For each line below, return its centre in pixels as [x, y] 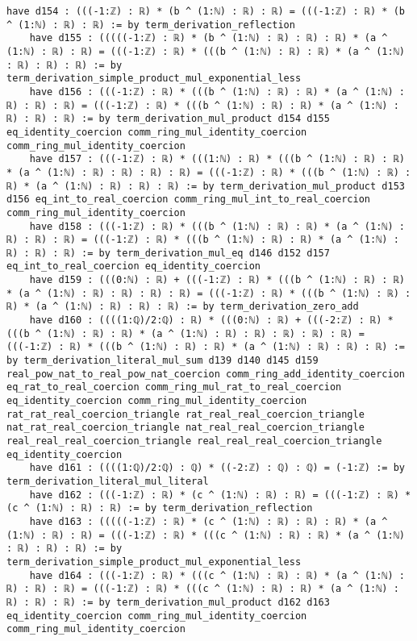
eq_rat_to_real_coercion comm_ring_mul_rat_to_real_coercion [174, 387]
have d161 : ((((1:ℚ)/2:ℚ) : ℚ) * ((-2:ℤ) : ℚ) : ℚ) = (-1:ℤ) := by [217, 468]
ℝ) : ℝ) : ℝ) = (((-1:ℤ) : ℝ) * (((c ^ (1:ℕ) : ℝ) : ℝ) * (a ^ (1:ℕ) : [203, 589]
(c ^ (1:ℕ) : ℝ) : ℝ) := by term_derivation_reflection [160, 508]
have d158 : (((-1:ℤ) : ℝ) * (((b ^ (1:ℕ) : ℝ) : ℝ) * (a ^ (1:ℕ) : [217, 226]
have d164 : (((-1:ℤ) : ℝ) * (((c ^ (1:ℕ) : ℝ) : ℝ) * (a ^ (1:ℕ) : [217, 575]
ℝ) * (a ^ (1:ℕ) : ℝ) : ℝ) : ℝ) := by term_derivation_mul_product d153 [206, 186]
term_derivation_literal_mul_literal [108, 481]
